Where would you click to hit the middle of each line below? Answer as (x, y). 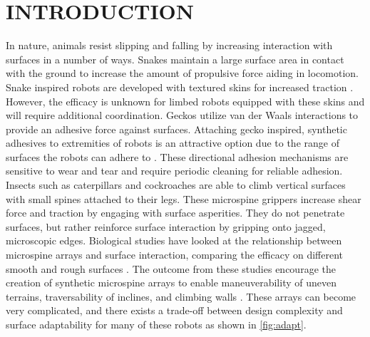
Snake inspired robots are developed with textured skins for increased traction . (180, 87)
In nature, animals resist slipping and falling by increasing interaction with (169, 45)
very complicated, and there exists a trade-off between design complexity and (174, 310)
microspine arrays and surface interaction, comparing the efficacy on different (174, 255)
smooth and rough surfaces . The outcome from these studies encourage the (171, 268)
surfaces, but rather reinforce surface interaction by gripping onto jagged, (166, 226)
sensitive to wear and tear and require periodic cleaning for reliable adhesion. (174, 171)
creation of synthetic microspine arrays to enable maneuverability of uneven (171, 282)
